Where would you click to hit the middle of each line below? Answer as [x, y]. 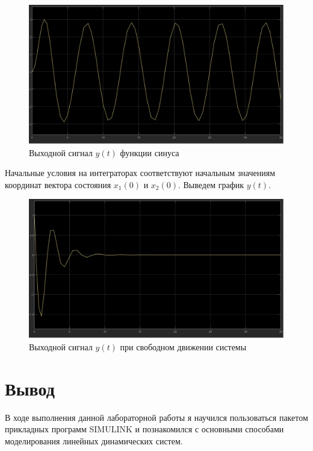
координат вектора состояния [58, 184]
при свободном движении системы [183, 347]
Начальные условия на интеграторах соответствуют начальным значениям [140, 173]
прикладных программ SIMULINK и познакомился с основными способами [144, 429]
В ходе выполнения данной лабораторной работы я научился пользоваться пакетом [156, 417]
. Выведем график [211, 184]
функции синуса [150, 152]
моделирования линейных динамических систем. [94, 440]
